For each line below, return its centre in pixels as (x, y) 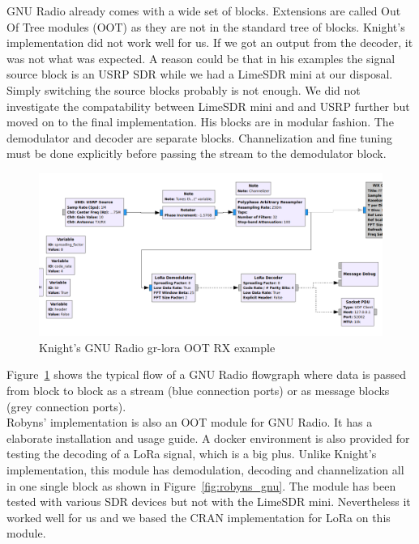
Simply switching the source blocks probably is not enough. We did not (184, 89)
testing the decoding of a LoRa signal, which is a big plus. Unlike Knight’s (192, 454)
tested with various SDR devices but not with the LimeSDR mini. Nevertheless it (209, 501)
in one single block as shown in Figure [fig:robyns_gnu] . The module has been (201, 485)
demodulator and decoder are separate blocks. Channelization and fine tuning (199, 137)
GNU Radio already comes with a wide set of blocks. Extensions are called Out (204, 11)
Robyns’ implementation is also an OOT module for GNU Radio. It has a (190, 422)
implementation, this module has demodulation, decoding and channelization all (205, 469)
